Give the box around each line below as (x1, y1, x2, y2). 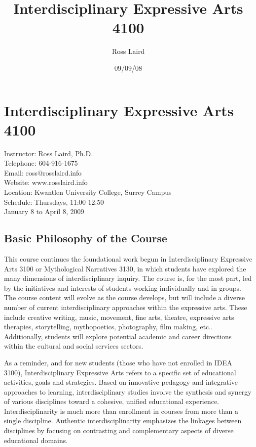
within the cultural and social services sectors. (4, 341, 144, 351)
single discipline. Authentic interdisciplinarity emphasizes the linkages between (4, 415, 242, 426)
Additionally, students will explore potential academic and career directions (4, 331, 232, 341)
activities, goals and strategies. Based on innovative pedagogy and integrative (4, 377, 238, 387)
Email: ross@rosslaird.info (4, 167, 82, 178)
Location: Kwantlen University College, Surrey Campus (4, 187, 172, 197)
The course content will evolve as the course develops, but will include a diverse (4, 292, 245, 303)
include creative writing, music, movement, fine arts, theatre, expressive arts (4, 312, 234, 322)
